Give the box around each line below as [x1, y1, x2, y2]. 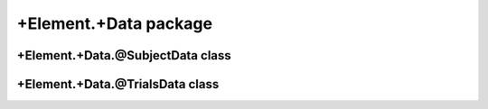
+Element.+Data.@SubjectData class [16, 48, 232, 63]
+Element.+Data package [16, 14, 212, 33]
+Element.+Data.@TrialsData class [16, 77, 220, 92]
